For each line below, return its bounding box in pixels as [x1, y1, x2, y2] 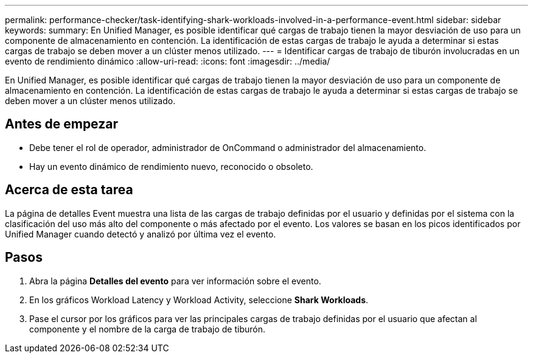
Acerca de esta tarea [5, 182, 133, 198]
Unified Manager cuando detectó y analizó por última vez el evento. [5, 228, 276, 239]
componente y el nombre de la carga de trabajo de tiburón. [29, 323, 265, 334]
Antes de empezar [5, 116, 118, 132]
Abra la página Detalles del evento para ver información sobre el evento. [29, 275, 321, 286]
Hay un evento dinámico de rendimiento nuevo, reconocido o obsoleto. [29, 161, 313, 172]
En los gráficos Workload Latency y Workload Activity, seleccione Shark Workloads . [29, 294, 369, 305]
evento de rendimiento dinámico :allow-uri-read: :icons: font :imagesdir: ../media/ [5, 56, 330, 66]
